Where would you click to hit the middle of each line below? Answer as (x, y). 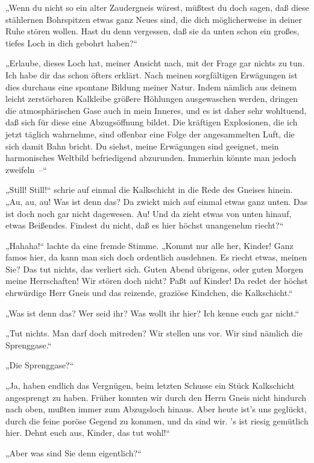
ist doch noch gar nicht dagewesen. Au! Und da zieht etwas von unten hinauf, (149, 213)
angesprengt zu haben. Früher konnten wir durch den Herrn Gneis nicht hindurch (156, 397)
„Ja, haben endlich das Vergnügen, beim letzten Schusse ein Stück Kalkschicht (150, 386)
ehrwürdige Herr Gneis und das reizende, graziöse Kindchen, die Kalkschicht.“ (149, 293)
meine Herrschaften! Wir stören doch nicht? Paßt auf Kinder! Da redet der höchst (157, 281)
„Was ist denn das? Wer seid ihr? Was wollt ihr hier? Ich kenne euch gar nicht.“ (152, 313)
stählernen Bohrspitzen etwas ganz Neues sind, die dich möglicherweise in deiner (154, 19)
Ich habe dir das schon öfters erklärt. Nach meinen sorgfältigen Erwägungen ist (152, 74)
